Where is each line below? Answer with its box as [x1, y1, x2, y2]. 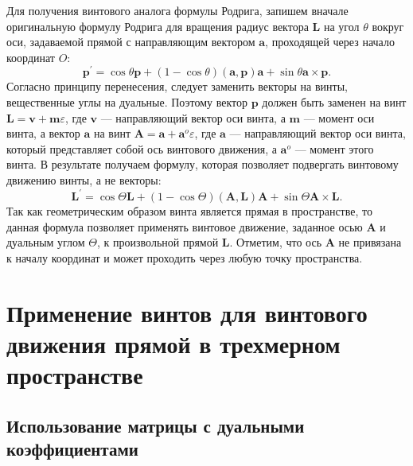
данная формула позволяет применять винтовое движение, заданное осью [6, 218, 363, 235]
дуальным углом [6, 234, 85, 250]
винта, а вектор [6, 125, 80, 142]
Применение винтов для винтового [6, 296, 368, 328]
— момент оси [303, 109, 375, 126]
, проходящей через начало [265, 33, 395, 50]
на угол [323, 17, 360, 34]
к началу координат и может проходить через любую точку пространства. [6, 249, 363, 266]
